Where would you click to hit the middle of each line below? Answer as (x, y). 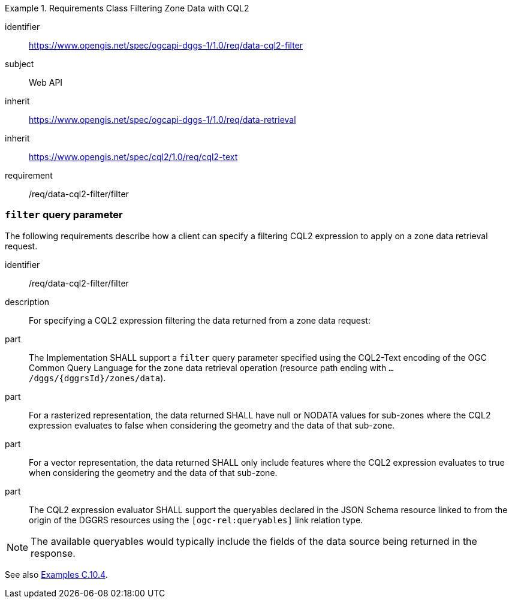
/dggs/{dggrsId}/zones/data (95, 378)
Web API (46, 82)
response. (53, 553)
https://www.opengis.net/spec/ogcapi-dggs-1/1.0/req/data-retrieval (162, 120)
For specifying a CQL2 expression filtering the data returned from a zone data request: (200, 320)
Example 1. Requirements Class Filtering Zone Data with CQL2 (127, 8)
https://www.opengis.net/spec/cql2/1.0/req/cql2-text (133, 157)
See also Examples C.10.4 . (56, 574)
